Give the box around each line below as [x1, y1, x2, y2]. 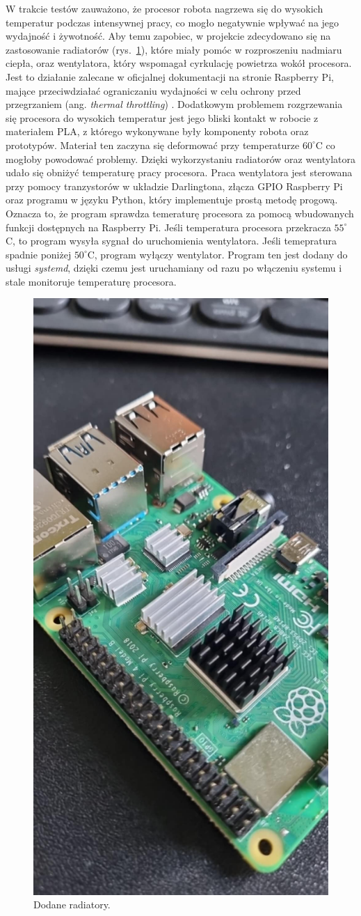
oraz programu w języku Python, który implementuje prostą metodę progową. [6, 192, 338, 207]
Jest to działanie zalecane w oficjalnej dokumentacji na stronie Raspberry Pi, [6, 69, 334, 84]
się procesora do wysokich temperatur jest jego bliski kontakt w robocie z [6, 110, 319, 125]
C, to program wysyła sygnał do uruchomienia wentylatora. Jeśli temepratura [6, 233, 337, 248]
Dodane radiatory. [33, 897, 111, 912]
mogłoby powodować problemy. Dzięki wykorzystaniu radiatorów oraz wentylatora [6, 151, 355, 166]
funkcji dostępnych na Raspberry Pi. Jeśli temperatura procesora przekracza [6, 219, 331, 234]
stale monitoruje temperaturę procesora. [6, 274, 177, 288]
